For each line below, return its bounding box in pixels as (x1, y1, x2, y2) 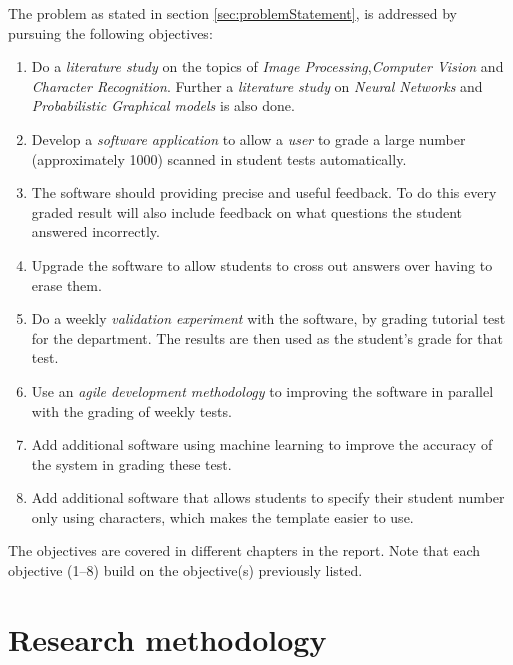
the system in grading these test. (31, 453, 232, 474)
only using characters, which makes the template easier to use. (31, 506, 414, 527)
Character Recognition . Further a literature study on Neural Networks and (31, 75, 483, 96)
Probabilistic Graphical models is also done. (31, 95, 295, 116)
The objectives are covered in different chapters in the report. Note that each (8, 540, 481, 561)
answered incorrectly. (31, 221, 160, 242)
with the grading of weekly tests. (31, 400, 232, 421)
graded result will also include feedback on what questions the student (31, 201, 462, 222)
